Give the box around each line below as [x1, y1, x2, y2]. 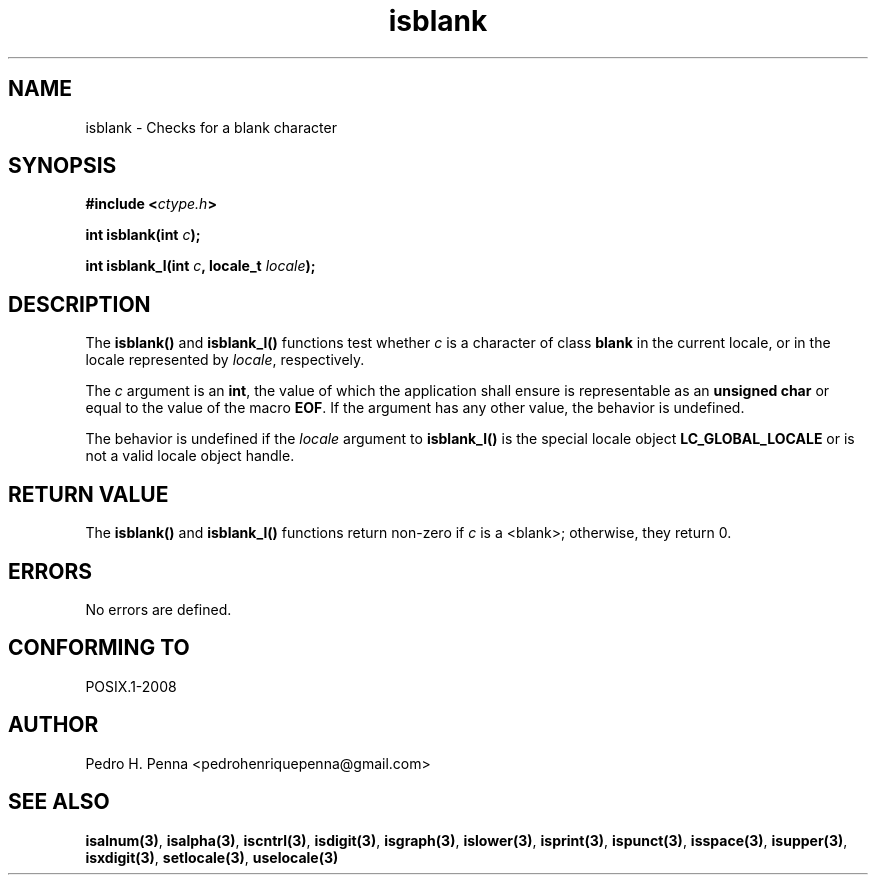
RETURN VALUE [8, 481, 169, 507]
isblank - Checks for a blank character [85, 118, 337, 136]
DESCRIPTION [8, 291, 151, 317]
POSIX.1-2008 [85, 677, 177, 695]
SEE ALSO [8, 789, 110, 815]
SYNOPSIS [8, 153, 117, 179]
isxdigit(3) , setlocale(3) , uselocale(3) [85, 848, 339, 866]
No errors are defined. [85, 600, 232, 618]
